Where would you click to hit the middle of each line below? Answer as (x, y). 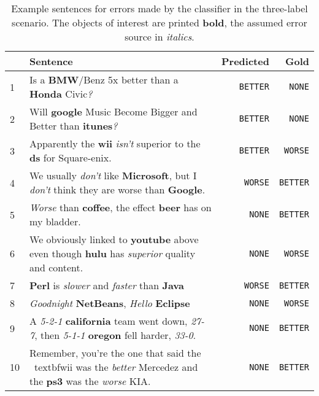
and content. (56, 267)
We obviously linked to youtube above (114, 239)
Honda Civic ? (61, 94)
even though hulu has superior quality (113, 253)
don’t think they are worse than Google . (117, 189)
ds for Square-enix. (71, 157)
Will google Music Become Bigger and (113, 111)
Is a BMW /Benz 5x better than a (104, 80)
